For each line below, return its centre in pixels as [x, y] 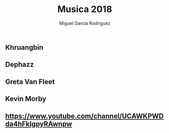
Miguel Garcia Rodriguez [85, 23]
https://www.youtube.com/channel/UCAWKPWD [84, 116]
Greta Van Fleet [30, 82]
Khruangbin [24, 47]
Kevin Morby [26, 99]
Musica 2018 [85, 9]
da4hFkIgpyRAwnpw [39, 124]
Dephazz [20, 65]
